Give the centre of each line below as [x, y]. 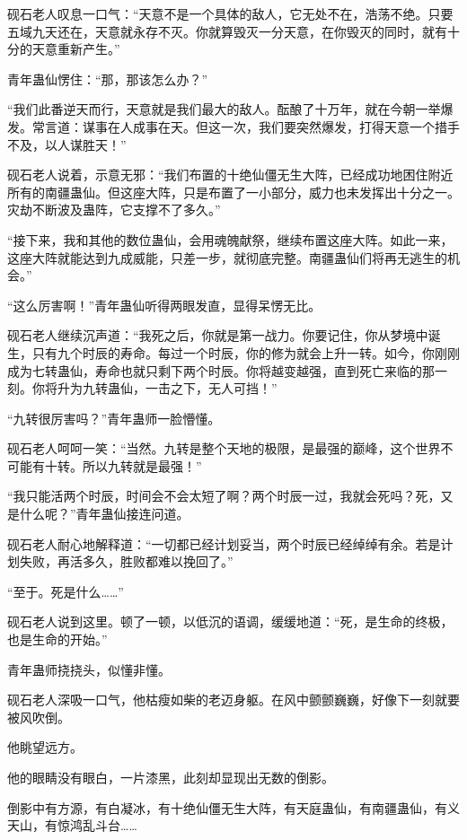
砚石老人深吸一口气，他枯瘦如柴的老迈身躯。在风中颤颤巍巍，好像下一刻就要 [233, 700]
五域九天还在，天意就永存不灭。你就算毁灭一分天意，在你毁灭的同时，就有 [227, 31]
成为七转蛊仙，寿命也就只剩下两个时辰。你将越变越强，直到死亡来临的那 [221, 370]
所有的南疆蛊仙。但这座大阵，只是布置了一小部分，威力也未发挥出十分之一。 [233, 192]
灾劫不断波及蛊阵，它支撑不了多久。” [114, 210]
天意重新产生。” [76, 49]
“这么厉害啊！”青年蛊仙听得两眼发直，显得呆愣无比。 [164, 305]
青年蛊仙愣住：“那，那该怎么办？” [108, 79]
